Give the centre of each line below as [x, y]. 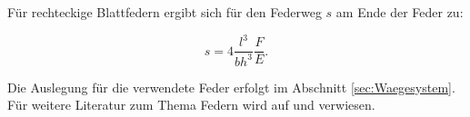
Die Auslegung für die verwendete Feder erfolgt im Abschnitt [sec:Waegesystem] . [231, 87]
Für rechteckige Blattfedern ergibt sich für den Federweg [165, 12]
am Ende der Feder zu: [400, 12]
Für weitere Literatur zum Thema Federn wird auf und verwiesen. [191, 105]
